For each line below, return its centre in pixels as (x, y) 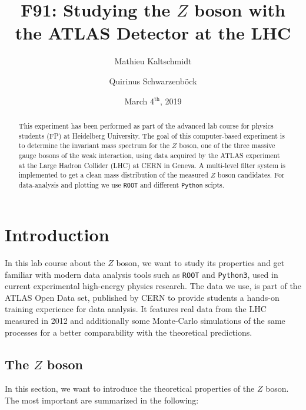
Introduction (57, 234)
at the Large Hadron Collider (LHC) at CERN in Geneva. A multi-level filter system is (152, 165)
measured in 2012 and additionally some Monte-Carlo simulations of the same (145, 320)
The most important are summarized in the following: (102, 400)
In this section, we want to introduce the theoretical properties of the (130, 388)
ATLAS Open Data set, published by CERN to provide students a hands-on (142, 297)
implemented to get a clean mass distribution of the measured (113, 175)
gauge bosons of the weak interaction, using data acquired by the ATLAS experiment (149, 155)
